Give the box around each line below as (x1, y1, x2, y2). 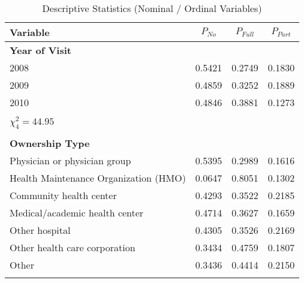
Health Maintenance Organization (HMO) (10, 170, 186, 185)
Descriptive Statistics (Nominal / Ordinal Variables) (42, 1, 262, 15)
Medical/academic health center (10, 205, 144, 219)
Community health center (10, 188, 117, 202)
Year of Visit (10, 43, 71, 57)
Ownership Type (10, 136, 90, 150)
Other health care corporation (10, 240, 136, 254)
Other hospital (10, 222, 71, 237)
